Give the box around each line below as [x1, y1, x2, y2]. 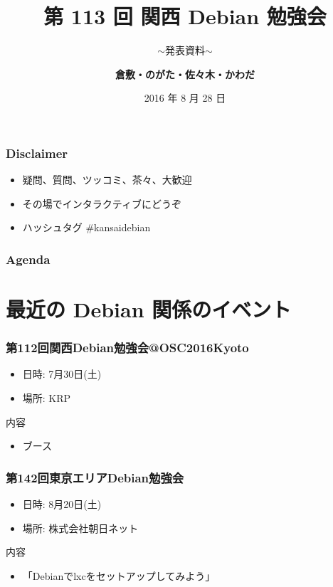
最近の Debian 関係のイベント [6, 295, 292, 324]
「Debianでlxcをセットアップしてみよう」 [22, 568, 216, 583]
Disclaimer [6, 144, 68, 162]
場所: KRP [22, 391, 71, 406]
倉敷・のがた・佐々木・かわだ [115, 66, 255, 81]
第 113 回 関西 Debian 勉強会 [43, 1, 327, 31]
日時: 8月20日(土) [22, 497, 102, 512]
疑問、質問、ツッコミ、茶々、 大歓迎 [22, 172, 192, 187]
